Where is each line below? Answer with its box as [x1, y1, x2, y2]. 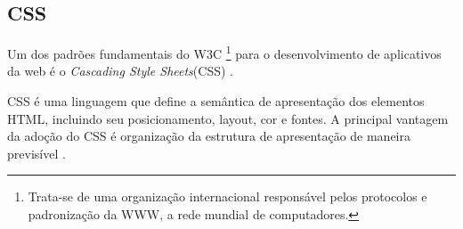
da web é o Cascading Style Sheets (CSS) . [7, 61, 233, 80]
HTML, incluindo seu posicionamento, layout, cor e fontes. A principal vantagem [7, 109, 449, 127]
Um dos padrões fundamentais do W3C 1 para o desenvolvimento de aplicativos [7, 42, 442, 62]
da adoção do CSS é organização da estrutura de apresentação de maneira [7, 127, 410, 145]
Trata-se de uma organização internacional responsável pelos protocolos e [28, 187, 427, 206]
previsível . [7, 143, 66, 162]
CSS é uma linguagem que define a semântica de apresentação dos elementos [7, 92, 425, 110]
